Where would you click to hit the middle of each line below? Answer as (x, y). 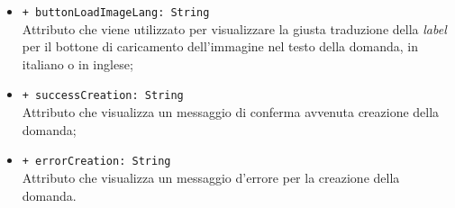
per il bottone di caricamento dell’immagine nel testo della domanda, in (220, 46)
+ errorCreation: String (96, 162)
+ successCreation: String (103, 96)
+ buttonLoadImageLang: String (116, 13)
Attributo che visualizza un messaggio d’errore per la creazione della (211, 177)
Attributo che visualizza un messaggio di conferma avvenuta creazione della (231, 112)
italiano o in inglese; (77, 63)
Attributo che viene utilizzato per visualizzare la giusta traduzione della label (234, 28)
